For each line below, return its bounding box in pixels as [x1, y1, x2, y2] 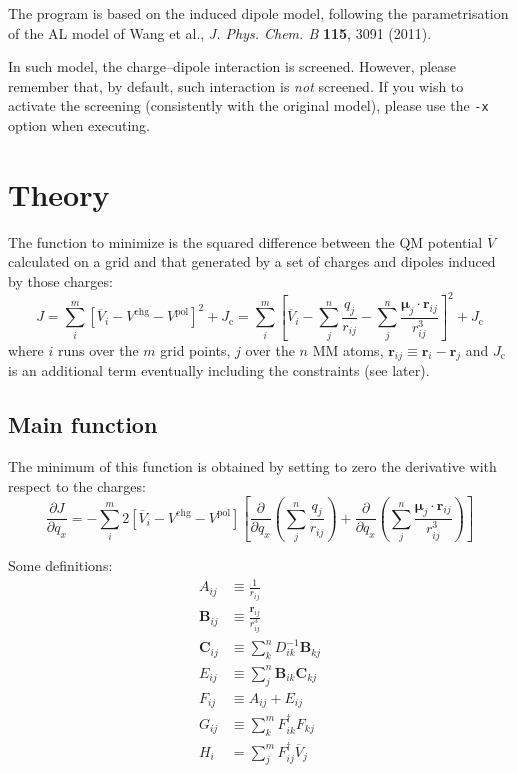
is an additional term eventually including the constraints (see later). [8, 360, 430, 381]
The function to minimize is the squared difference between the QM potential [8, 231, 483, 252]
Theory [8, 173, 110, 214]
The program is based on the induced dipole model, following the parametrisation [8, 3, 509, 23]
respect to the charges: [8, 475, 146, 496]
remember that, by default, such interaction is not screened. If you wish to [8, 75, 464, 96]
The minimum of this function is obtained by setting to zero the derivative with [8, 456, 497, 477]
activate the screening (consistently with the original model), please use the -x [8, 95, 489, 116]
